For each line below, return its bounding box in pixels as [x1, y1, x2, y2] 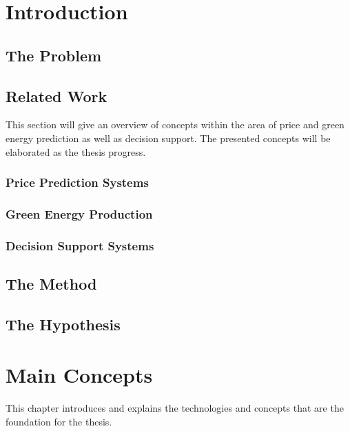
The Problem [6, 44, 102, 66]
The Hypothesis [6, 313, 121, 334]
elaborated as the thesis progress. [6, 144, 146, 159]
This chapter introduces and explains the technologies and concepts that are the [6, 401, 344, 415]
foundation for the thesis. [6, 414, 112, 428]
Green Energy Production [6, 205, 153, 222]
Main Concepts [6, 361, 153, 389]
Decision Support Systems [6, 237, 154, 254]
